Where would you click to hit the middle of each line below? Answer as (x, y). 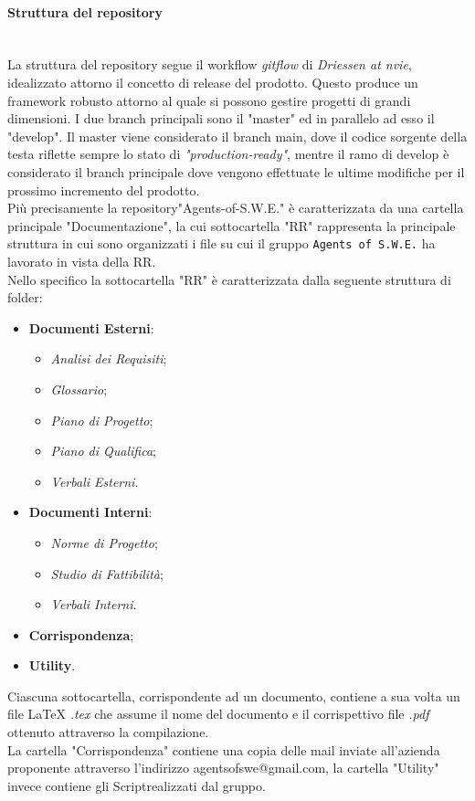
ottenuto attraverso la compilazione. (108, 732)
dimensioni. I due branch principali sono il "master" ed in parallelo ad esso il (221, 118)
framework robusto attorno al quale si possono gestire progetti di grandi (209, 100)
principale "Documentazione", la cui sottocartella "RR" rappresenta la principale (232, 225)
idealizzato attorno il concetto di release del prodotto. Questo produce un (213, 82)
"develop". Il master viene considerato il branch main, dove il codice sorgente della (237, 136)
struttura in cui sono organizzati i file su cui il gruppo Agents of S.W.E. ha (222, 243)
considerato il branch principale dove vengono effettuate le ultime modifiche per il (236, 171)
